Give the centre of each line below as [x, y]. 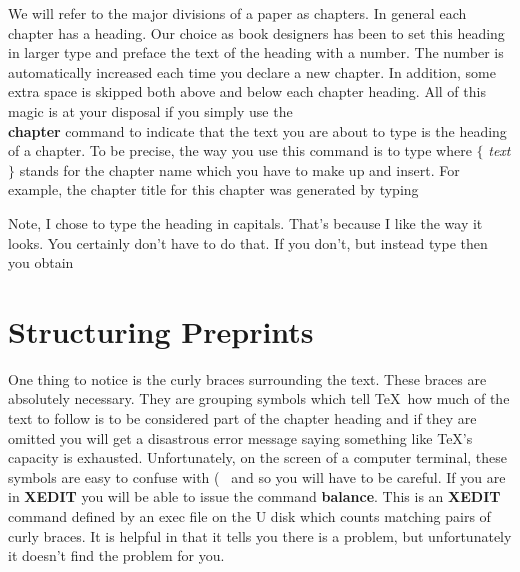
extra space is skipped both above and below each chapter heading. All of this [247, 91]
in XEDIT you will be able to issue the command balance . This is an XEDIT [254, 496]
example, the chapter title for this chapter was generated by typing [213, 189]
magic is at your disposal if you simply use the [150, 110]
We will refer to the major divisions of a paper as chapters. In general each [237, 13]
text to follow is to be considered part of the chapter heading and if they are [242, 418]
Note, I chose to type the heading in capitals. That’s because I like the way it [245, 222]
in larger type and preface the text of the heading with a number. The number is [256, 52]
